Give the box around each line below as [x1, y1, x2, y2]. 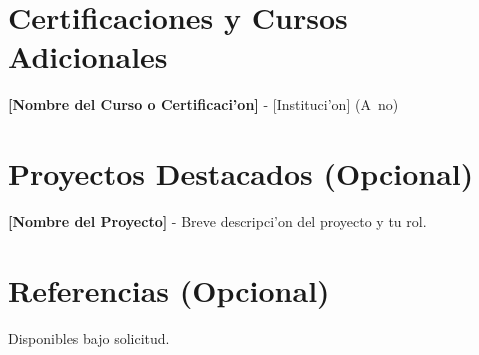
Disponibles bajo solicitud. [8, 327, 170, 348]
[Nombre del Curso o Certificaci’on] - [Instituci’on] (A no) [8, 94, 399, 115]
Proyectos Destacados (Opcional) [8, 153, 474, 194]
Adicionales [8, 36, 168, 77]
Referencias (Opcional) [8, 269, 330, 310]
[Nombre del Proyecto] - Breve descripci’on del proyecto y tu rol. [8, 211, 427, 232]
